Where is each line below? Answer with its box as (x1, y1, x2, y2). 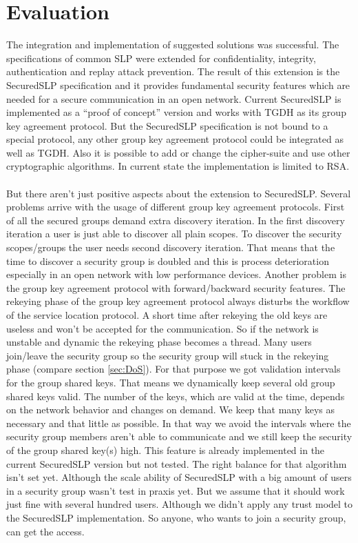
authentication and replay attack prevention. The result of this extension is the (6, 64, 340, 79)
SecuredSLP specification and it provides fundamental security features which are (6, 77, 350, 92)
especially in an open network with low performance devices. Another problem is (6, 267, 346, 282)
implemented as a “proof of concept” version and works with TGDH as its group (6, 105, 346, 119)
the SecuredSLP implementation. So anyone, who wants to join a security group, (6, 510, 346, 524)
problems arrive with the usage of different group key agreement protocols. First (6, 199, 345, 214)
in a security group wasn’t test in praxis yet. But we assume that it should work (6, 483, 345, 497)
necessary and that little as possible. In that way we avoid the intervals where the (6, 415, 351, 430)
